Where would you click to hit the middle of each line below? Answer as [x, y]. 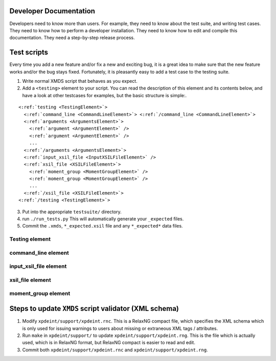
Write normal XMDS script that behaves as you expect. [80, 81]
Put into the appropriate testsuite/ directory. [72, 212]
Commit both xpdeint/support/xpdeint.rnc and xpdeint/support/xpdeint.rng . [115, 350]
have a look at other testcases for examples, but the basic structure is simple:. [105, 95]
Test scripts [29, 52]
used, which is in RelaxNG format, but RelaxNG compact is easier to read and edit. [109, 343]
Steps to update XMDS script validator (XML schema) [94, 309]
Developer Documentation [52, 11]
